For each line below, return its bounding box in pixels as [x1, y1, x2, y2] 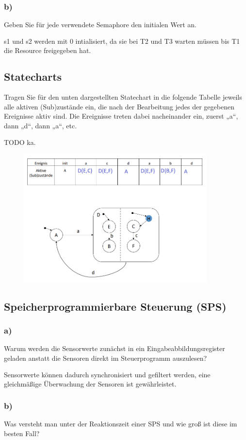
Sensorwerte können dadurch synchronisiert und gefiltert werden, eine [4, 369, 211, 379]
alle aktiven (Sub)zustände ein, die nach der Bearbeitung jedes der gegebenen [4, 101, 234, 111]
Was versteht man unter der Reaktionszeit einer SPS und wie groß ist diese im [4, 418, 237, 428]
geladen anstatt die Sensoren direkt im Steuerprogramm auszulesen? [4, 352, 207, 363]
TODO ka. [4, 137, 36, 147]
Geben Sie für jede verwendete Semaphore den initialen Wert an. [4, 19, 197, 30]
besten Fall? [4, 428, 40, 438]
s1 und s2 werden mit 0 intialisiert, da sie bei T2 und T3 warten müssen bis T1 [4, 35, 240, 46]
